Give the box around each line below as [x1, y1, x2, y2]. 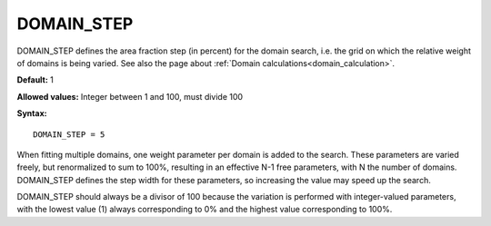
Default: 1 [16, 74, 55, 85]
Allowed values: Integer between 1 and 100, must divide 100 [16, 91, 244, 102]
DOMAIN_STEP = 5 [33, 129, 105, 140]
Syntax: [16, 108, 47, 119]
